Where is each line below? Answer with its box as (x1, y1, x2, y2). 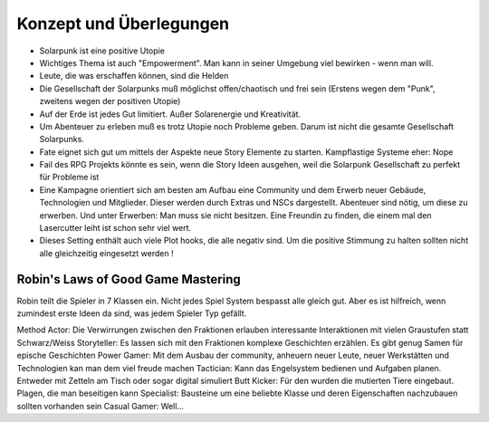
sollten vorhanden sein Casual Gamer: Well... (16, 400, 185, 411)
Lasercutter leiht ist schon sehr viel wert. (39, 223, 192, 234)
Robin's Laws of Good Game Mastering (16, 272, 242, 287)
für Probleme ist (39, 172, 100, 183)
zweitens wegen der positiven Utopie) (39, 96, 181, 107)
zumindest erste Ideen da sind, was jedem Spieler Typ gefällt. (16, 308, 247, 319)
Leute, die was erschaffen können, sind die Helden (39, 71, 229, 82)
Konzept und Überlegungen (16, 14, 230, 34)
